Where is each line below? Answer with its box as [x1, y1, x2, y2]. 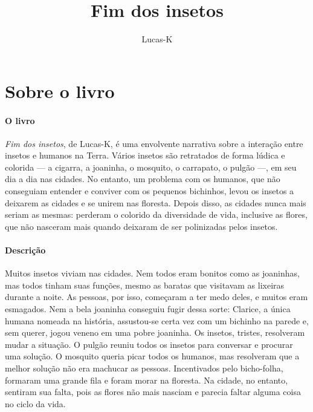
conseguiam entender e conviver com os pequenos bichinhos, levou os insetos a [5, 185, 294, 197]
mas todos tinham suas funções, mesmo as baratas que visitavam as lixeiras [5, 278, 285, 291]
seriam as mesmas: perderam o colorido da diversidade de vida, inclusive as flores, [5, 208, 308, 221]
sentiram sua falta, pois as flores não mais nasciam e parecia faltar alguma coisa [5, 385, 301, 398]
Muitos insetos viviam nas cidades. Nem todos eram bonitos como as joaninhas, [5, 267, 300, 280]
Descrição [5, 244, 46, 257]
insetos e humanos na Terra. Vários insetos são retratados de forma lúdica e [5, 149, 285, 162]
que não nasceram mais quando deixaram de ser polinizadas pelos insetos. [5, 220, 278, 232]
